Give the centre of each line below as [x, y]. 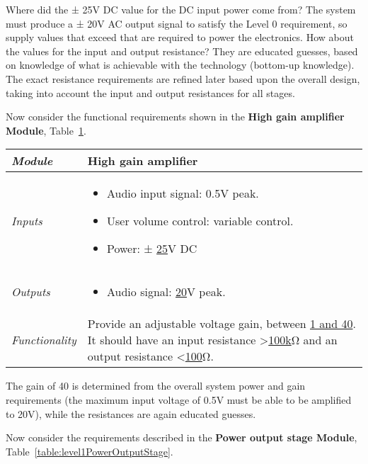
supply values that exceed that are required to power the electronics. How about [180, 37]
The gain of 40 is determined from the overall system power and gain [156, 386]
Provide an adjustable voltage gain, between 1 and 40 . [222, 324]
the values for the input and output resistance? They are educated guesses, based [182, 51]
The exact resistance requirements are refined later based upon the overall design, [183, 78]
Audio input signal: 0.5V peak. [183, 193]
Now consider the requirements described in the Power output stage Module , [182, 437]
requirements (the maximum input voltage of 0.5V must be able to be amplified [179, 399]
